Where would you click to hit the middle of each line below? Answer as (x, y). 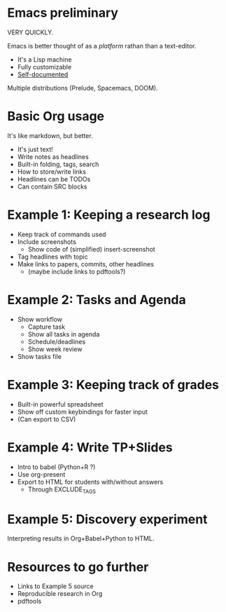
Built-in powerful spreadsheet (60, 404)
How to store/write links (51, 171)
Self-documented (43, 74)
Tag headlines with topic (53, 257)
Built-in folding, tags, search (58, 164)
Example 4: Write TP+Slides (90, 447)
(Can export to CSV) (47, 419)
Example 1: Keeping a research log (109, 215)
